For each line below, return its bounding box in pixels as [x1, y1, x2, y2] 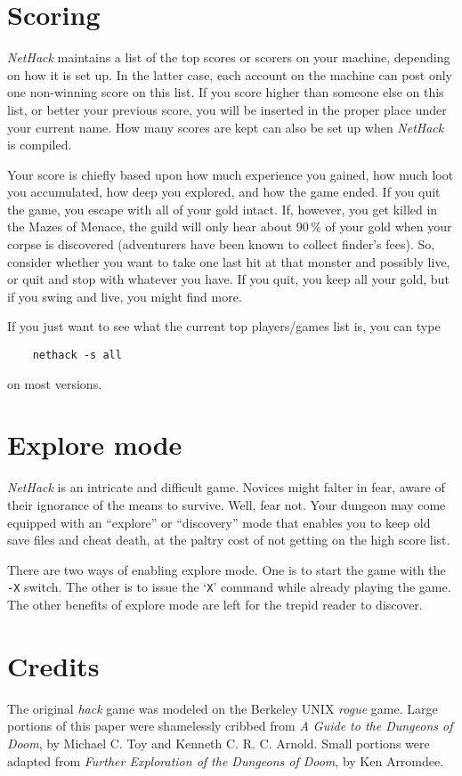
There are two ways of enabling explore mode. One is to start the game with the [7, 560, 446, 578]
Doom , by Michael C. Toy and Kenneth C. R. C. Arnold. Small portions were [7, 733, 430, 752]
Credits [7, 647, 100, 683]
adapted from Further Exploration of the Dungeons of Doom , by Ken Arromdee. [7, 751, 444, 770]
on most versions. [7, 374, 102, 392]
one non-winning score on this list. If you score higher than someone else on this [7, 83, 444, 101]
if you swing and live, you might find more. [7, 287, 242, 305]
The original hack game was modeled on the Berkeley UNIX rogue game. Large [7, 699, 438, 717]
